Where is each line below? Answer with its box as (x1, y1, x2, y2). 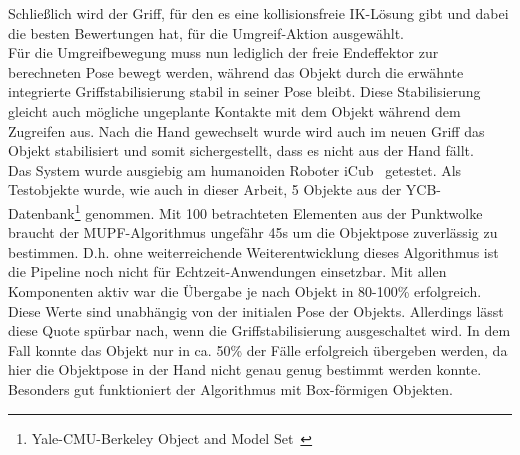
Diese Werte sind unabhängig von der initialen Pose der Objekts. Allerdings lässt (8, 300, 504, 321)
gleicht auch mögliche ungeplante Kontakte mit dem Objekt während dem (8, 100, 461, 121)
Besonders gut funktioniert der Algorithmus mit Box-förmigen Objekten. (8, 378, 453, 399)
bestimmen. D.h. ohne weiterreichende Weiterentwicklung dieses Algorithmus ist (8, 241, 499, 262)
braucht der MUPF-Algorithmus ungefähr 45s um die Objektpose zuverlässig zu (8, 222, 498, 243)
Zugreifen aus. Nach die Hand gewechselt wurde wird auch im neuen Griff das (8, 120, 485, 141)
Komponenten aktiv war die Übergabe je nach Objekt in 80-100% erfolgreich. (8, 280, 482, 301)
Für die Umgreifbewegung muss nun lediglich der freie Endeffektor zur (8, 42, 439, 63)
